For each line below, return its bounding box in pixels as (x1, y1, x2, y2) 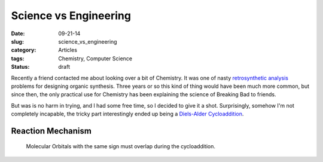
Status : (11, 63, 30, 71)
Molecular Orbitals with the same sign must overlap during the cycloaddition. (26, 143, 215, 150)
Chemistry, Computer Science (58, 54, 133, 62)
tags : (11, 54, 25, 62)
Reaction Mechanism (11, 126, 92, 136)
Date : (11, 30, 25, 37)
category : (11, 47, 36, 54)
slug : (11, 38, 24, 45)
